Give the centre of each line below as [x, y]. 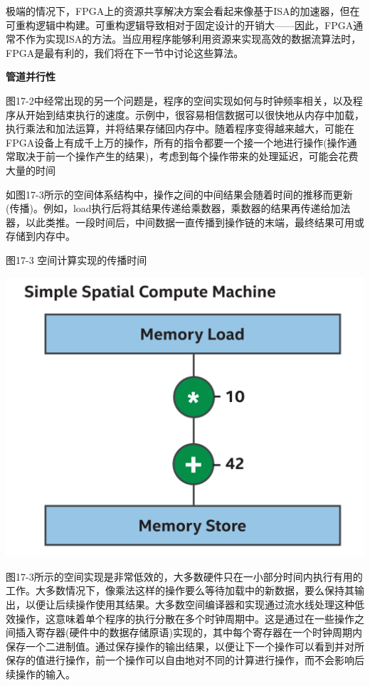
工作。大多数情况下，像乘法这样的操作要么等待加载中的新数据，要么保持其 [180, 590]
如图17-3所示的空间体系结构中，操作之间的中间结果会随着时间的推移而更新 [179, 194]
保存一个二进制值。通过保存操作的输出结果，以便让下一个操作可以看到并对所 [185, 646]
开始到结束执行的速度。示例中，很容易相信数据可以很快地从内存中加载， [195, 114]
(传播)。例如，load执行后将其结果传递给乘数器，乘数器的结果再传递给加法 [178, 208]
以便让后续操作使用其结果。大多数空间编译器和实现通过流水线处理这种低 [195, 605]
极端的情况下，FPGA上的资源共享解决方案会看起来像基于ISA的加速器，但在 [183, 11]
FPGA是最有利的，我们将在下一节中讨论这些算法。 [125, 52]
